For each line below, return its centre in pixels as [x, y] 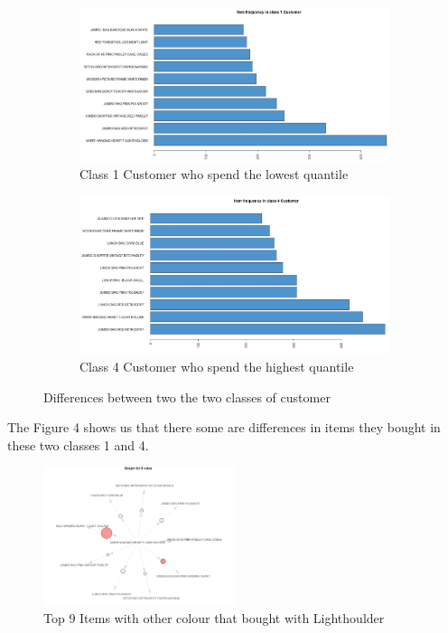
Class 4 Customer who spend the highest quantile [217, 366]
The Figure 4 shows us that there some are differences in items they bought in [224, 427]
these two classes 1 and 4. [78, 444]
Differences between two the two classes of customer [187, 397]
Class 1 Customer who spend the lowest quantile [214, 174]
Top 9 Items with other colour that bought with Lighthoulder [214, 617]
